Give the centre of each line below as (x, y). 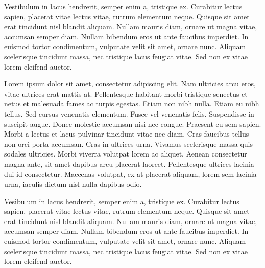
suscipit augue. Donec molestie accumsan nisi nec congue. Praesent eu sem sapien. (133, 124)
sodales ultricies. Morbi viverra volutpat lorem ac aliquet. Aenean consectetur (126, 154)
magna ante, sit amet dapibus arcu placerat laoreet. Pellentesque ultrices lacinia (129, 163)
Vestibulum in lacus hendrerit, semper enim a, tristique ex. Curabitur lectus (123, 6)
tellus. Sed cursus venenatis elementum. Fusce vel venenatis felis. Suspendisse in (129, 113)
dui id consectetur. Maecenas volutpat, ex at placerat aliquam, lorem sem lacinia (130, 174)
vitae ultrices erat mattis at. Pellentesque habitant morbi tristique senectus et (126, 93)
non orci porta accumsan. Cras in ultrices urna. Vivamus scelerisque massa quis (129, 143)
